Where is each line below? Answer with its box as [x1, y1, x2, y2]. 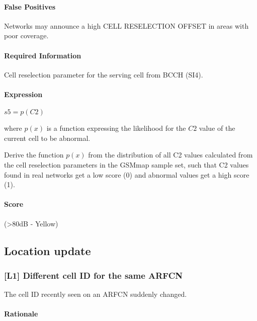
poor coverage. [4, 30, 49, 41]
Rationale [4, 308, 38, 319]
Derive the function [4, 149, 64, 160]
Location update [4, 243, 91, 258]
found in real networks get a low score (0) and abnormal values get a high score [4, 169, 249, 180]
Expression [4, 89, 43, 99]
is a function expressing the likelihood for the [46, 123, 186, 133]
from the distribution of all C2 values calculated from [88, 149, 253, 160]
